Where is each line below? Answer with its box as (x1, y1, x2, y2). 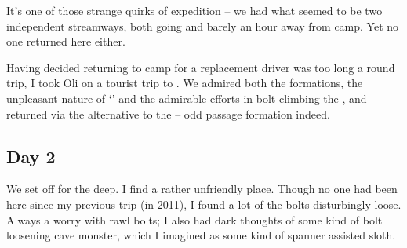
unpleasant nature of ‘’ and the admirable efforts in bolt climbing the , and (6, 89, 367, 106)
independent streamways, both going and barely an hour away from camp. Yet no (6, 17, 399, 34)
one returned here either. (6, 33, 125, 49)
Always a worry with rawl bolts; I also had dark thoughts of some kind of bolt (6, 211, 383, 228)
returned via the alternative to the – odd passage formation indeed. (6, 105, 330, 122)
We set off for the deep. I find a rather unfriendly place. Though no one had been (6, 181, 398, 197)
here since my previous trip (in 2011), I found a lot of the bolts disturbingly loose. (6, 195, 402, 212)
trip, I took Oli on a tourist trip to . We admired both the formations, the (6, 75, 363, 91)
